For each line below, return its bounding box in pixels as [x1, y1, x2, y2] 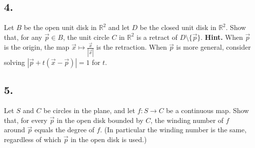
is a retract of [136, 31, 178, 42]
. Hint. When [200, 31, 243, 42]
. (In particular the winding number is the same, [100, 124, 247, 135]
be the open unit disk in [24, 22, 97, 32]
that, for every [4, 115, 47, 125]
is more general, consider [176, 42, 251, 52]
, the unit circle [63, 31, 109, 42]
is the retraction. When [96, 42, 167, 52]
